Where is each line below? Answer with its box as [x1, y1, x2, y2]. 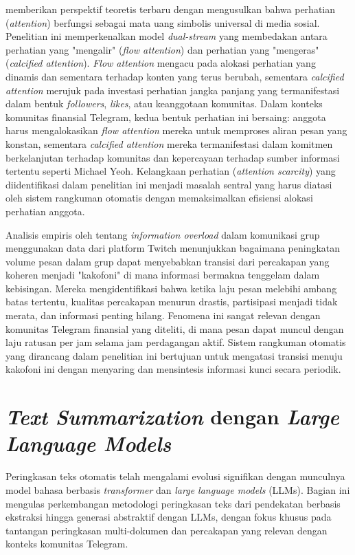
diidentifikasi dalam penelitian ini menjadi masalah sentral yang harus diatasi [5, 177, 332, 191]
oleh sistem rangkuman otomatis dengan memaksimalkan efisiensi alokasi [5, 191, 313, 205]
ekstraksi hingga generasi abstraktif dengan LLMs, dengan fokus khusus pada [5, 510, 332, 524]
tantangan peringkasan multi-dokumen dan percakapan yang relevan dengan [5, 523, 328, 537]
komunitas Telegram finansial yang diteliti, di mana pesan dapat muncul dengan [5, 321, 344, 336]
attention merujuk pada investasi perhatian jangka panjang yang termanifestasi [5, 83, 340, 97]
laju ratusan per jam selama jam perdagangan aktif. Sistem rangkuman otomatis [5, 335, 346, 349]
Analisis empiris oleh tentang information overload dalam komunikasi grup [5, 227, 320, 241]
